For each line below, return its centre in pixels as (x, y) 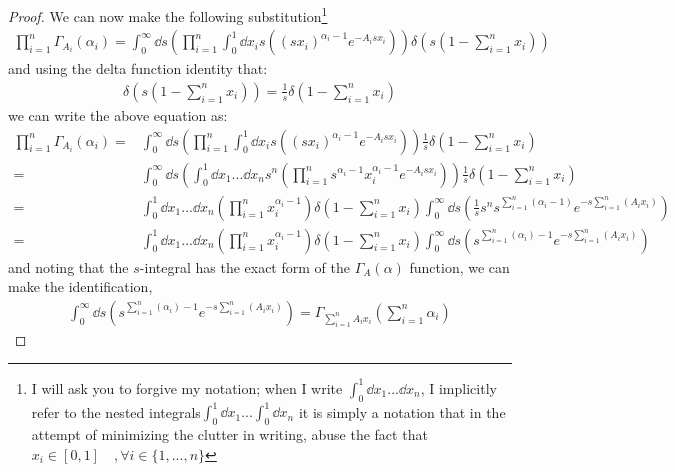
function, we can (459, 266)
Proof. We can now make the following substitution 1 (168, 14)
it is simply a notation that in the (402, 411)
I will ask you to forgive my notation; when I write (187, 387)
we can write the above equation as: (118, 114)
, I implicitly (458, 387)
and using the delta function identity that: (138, 68)
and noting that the (68, 266)
